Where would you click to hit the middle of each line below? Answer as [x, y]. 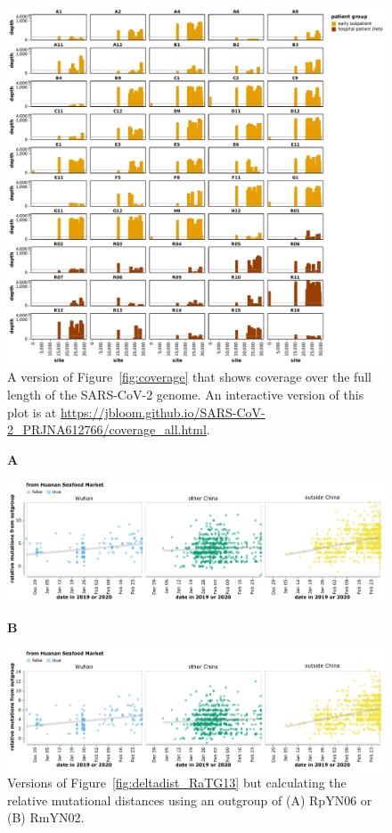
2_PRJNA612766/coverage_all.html [107, 429]
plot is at [32, 412]
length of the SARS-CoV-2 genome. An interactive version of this [186, 394]
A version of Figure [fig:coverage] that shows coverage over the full [189, 377]
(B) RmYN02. [46, 817]
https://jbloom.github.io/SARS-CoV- [163, 412]
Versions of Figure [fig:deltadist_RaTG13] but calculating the [177, 783]
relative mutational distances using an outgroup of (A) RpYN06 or [190, 800]
